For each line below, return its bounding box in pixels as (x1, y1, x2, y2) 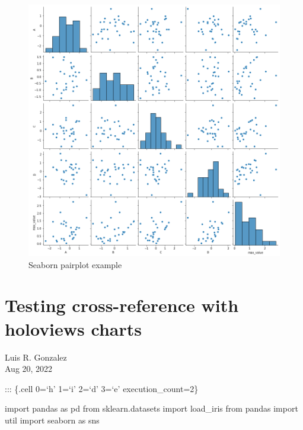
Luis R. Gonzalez (5, 351, 67, 363)
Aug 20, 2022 (5, 362, 53, 375)
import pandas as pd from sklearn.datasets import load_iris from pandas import (5, 402, 298, 415)
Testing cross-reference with (5, 293, 239, 317)
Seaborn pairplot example (28, 258, 122, 270)
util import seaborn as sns (5, 413, 100, 426)
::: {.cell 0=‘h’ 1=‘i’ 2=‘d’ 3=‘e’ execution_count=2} (5, 382, 199, 394)
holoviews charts (5, 316, 142, 340)
